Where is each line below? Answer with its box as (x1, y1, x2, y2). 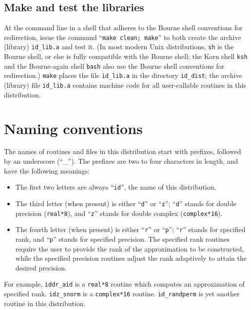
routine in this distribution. (4, 298, 86, 308)
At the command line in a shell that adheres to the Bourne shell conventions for (4, 22, 243, 33)
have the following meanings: (4, 165, 90, 175)
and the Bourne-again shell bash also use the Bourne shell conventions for (4, 60, 225, 71)
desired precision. (15, 262, 67, 272)
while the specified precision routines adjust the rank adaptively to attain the (15, 253, 247, 263)
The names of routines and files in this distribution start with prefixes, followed (4, 146, 241, 156)
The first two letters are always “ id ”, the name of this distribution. (15, 182, 216, 192)
